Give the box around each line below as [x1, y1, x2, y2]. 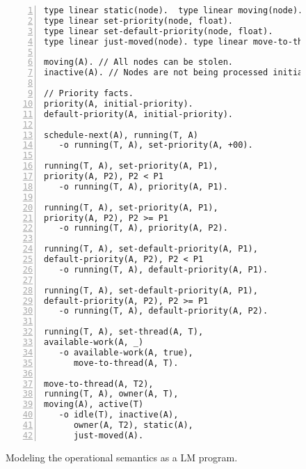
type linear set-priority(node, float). [44, 15, 234, 26]
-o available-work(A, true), [58, 347, 193, 357]
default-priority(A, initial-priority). [44, 109, 234, 119]
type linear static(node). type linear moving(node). [44, 6, 303, 15]
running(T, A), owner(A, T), [44, 389, 179, 399]
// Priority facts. [44, 89, 134, 98]
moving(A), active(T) [44, 399, 144, 410]
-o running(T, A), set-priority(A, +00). [58, 140, 253, 151]
